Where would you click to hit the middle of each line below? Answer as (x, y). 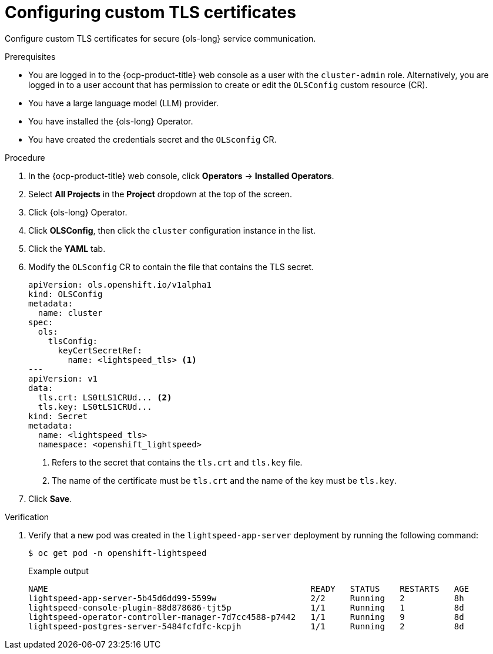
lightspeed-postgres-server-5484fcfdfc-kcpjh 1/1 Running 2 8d (246, 626)
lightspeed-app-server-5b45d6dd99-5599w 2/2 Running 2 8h (246, 598)
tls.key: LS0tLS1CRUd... (95, 407)
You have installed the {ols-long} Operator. (111, 121)
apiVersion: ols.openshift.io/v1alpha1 (120, 284)
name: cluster (70, 313)
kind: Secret (58, 416)
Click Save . (50, 498)
